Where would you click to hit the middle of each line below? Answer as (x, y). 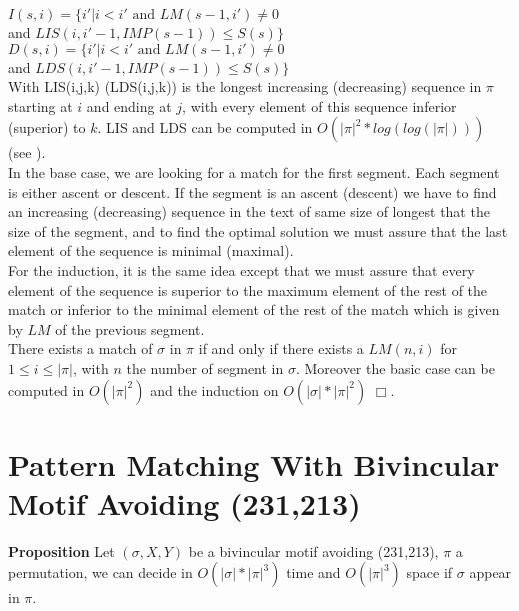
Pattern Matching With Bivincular (254, 463)
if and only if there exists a (281, 348)
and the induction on (214, 389)
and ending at (129, 105)
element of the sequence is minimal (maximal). (151, 250)
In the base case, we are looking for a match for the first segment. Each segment (254, 171)
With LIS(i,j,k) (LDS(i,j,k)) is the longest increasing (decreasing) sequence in (245, 86)
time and (313, 572)
